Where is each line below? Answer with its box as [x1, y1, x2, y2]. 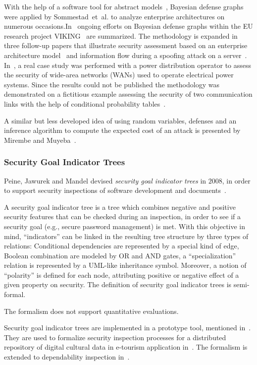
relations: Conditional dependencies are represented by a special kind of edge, [4, 241, 239, 251]
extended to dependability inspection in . [4, 352, 130, 362]
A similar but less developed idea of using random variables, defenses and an [4, 115, 237, 125]
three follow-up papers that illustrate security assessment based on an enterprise [4, 40, 248, 51]
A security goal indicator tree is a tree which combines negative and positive [4, 201, 236, 212]
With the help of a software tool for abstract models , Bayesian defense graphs [4, 1, 244, 11]
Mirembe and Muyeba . [4, 134, 76, 145]
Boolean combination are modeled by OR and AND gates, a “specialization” [4, 250, 236, 260]
